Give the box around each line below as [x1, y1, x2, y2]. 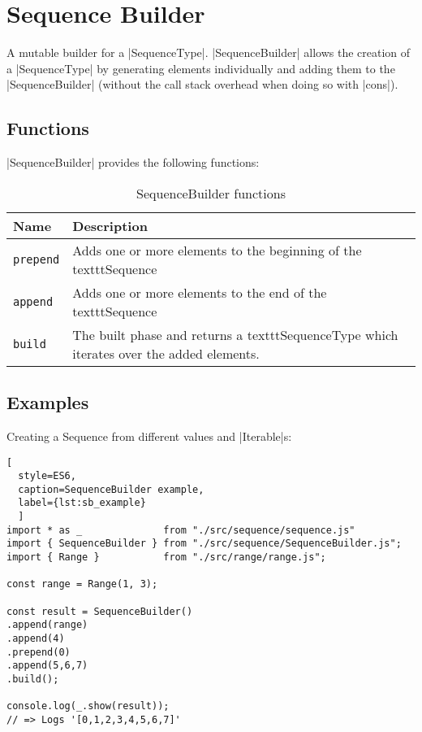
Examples [6, 390, 89, 415]
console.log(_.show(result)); [6, 700, 170, 712]
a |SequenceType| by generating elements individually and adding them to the [6, 59, 395, 76]
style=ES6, [18, 470, 76, 482]
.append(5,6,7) [6, 660, 88, 672]
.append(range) [6, 619, 88, 631]
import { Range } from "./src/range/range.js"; [6, 551, 326, 564]
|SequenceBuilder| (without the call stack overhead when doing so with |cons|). [6, 76, 398, 93]
